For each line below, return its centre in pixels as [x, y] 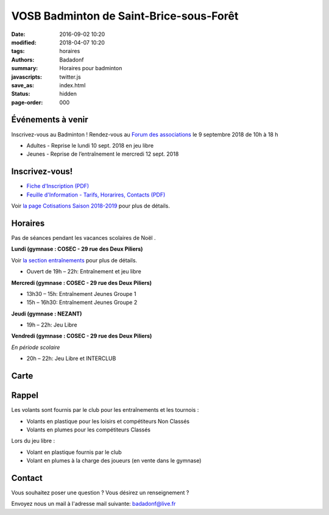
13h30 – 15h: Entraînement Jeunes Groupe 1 [81, 294]
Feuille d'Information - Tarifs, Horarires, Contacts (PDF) [96, 195]
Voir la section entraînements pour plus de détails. [74, 260]
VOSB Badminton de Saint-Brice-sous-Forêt [125, 16]
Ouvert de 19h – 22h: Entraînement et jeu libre [84, 272]
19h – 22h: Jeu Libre [52, 325]
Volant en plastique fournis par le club [74, 452]
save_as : [23, 85]
